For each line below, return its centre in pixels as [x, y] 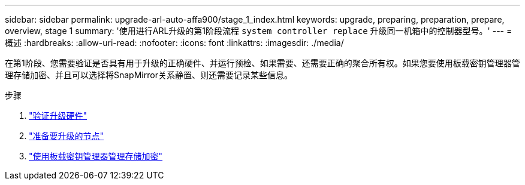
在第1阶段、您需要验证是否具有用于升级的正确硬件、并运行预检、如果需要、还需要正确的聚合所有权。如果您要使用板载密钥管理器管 [262, 63]
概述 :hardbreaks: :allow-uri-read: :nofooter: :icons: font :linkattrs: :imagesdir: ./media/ [174, 43]
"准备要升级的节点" [67, 136]
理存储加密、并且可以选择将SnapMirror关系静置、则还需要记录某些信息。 [149, 75]
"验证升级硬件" [58, 115]
